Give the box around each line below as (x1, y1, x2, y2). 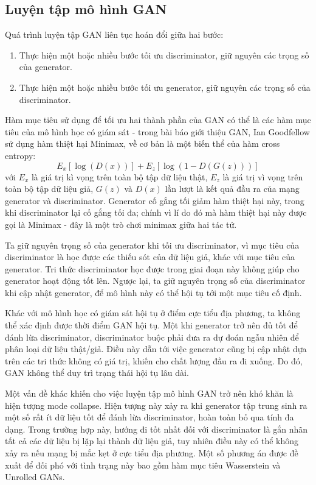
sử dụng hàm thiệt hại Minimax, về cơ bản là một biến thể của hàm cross (5, 137, 280, 150)
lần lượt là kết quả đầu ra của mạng (165, 182, 300, 195)
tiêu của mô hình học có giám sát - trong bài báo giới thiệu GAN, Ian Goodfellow (5, 125, 310, 138)
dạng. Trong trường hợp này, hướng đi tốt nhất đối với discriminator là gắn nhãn (5, 422, 308, 435)
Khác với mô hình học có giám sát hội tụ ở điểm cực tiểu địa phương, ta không (5, 306, 301, 319)
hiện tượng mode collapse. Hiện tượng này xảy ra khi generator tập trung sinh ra (5, 398, 307, 411)
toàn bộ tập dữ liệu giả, (5, 182, 94, 195)
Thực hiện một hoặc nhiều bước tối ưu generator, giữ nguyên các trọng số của (19, 80, 311, 93)
